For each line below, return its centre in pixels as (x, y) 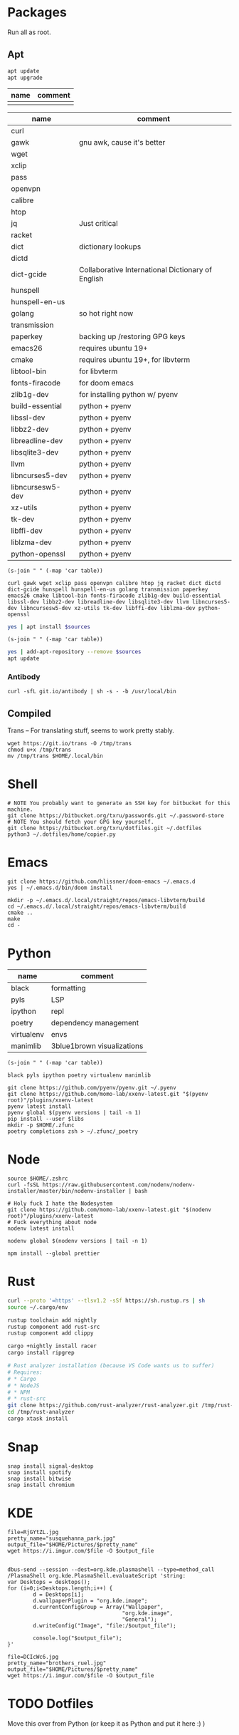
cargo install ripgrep (41, 1353)
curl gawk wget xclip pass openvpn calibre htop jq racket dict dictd (114, 583)
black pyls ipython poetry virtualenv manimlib (79, 1076)
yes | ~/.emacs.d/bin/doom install (60, 888)
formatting (69, 988)
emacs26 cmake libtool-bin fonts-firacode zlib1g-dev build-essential (114, 596)
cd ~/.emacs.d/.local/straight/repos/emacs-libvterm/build (97, 907)
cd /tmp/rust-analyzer (41, 1412)
